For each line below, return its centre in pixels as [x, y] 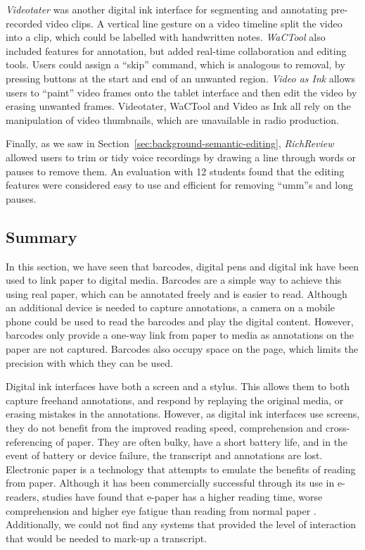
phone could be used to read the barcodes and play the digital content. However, [180, 321]
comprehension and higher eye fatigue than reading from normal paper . [161, 510]
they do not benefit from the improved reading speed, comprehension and [164, 428]
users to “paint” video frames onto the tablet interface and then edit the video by [181, 92]
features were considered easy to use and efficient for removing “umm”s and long [180, 185]
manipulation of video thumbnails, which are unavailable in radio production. [172, 119]
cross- [338, 428]
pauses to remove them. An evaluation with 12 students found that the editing [175, 171]
